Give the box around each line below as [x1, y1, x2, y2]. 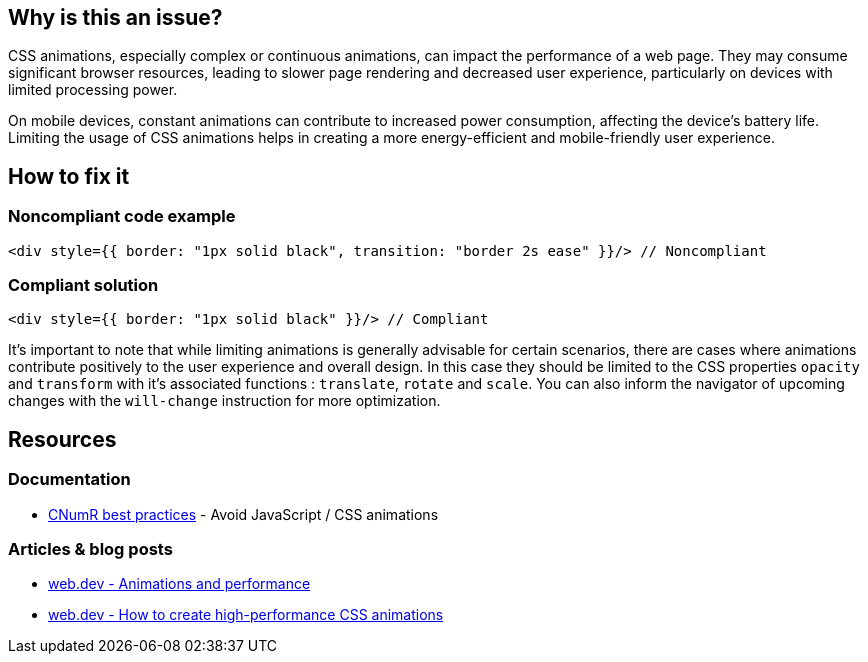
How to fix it [8, 163, 130, 189]
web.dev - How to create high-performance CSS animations [48, 606, 444, 624]
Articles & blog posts [8, 538, 173, 559]
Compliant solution [8, 275, 159, 296]
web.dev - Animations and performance [48, 575, 311, 593]
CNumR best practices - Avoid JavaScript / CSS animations [48, 505, 439, 523]
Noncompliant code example [8, 206, 236, 227]
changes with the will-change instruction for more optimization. [8, 392, 441, 410]
